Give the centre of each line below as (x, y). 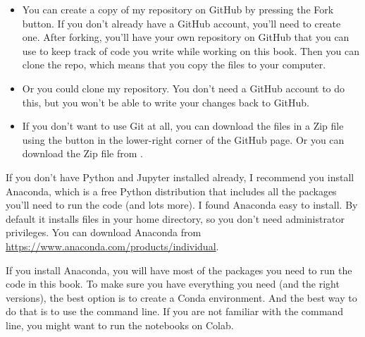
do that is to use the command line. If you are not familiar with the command (174, 311)
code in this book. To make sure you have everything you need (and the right (173, 284)
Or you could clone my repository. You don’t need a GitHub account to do (184, 88)
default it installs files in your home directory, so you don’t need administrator (175, 218)
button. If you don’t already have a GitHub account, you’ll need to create (181, 23)
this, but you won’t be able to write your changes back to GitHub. (166, 102)
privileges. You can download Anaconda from (104, 232)
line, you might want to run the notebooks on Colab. (120, 325)
